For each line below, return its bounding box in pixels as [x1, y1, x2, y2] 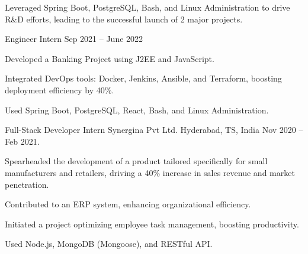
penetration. [5, 178, 49, 190]
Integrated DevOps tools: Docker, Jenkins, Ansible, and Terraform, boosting [5, 72, 282, 84]
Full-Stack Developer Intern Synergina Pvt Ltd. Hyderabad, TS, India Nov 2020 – [5, 123, 303, 136]
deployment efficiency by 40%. [5, 83, 114, 96]
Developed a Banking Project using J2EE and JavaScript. [5, 52, 214, 64]
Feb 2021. [5, 135, 40, 147]
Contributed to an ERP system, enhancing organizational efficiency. [5, 198, 251, 210]
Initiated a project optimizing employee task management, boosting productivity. [5, 217, 299, 230]
